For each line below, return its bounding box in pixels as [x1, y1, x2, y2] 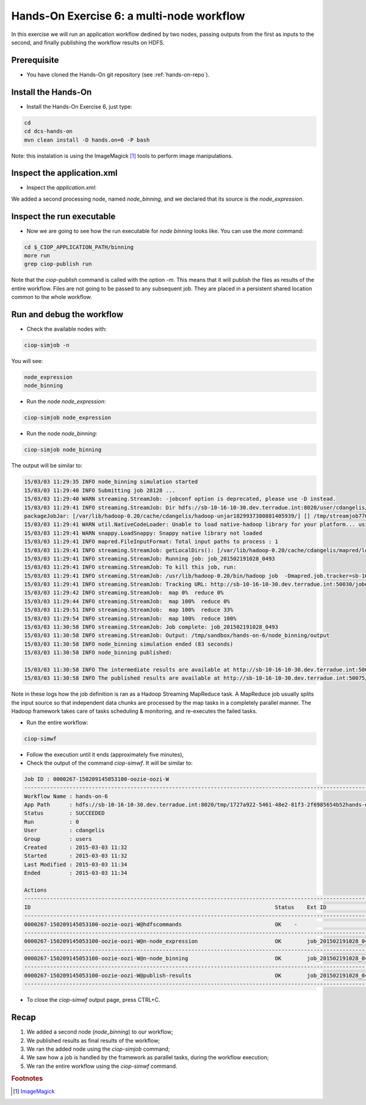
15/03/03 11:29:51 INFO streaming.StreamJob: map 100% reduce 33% [24, 606, 234, 613]
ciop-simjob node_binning [24, 446, 102, 453]
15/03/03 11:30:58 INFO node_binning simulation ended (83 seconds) [24, 641, 234, 647]
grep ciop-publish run [24, 261, 92, 268]
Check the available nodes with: [26, 325, 107, 333]
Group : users [24, 835, 92, 842]
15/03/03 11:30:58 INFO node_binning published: [24, 649, 173, 656]
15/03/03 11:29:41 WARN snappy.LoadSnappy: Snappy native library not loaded [24, 530, 262, 536]
